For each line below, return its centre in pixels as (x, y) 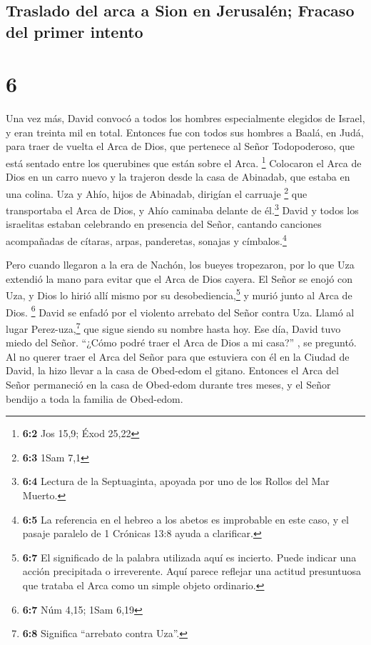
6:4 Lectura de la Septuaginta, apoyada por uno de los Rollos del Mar (176, 481)
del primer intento (75, 31)
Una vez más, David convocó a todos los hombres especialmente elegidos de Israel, (185, 118)
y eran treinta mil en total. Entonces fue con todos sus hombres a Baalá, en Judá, (185, 132)
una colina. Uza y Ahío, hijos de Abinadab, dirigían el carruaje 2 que (157, 192)
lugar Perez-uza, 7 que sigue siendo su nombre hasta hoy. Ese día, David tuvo (173, 327)
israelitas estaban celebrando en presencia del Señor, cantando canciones (164, 224)
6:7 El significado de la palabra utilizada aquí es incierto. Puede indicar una (189, 557)
